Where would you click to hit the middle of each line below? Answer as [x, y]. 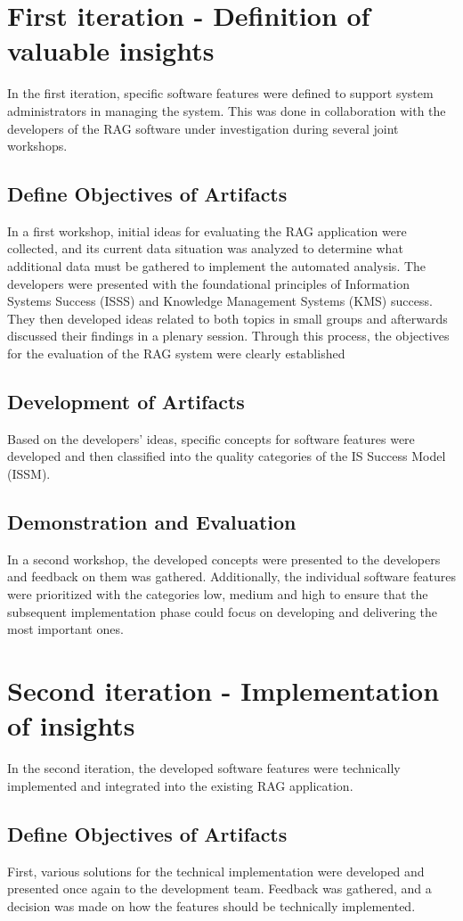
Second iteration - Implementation [223, 690]
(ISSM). [29, 474]
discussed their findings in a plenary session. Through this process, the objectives [228, 336]
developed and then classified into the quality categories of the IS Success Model [227, 456]
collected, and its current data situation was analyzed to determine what [205, 248]
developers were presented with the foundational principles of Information [208, 283]
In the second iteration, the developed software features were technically [204, 768]
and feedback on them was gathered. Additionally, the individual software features [231, 576]
